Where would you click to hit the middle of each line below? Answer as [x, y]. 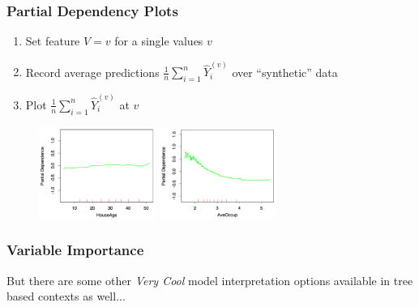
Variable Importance [75, 250]
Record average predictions [92, 72]
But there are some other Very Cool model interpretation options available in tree [210, 280]
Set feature [53, 41]
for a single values [159, 41]
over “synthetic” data [285, 72]
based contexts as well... [66, 296]
